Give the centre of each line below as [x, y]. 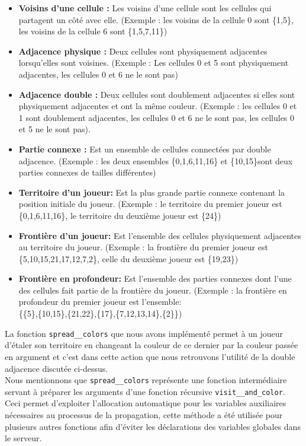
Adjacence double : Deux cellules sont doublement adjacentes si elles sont [157, 94]
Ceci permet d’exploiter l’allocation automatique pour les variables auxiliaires [146, 403]
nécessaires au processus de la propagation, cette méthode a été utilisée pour [144, 415]
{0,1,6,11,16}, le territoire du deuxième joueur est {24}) [120, 215]
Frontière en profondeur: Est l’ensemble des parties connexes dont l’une [155, 278]
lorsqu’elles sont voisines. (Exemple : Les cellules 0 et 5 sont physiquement [154, 63]
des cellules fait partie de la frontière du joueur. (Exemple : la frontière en [153, 290]
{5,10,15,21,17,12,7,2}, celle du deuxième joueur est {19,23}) [128, 258]
